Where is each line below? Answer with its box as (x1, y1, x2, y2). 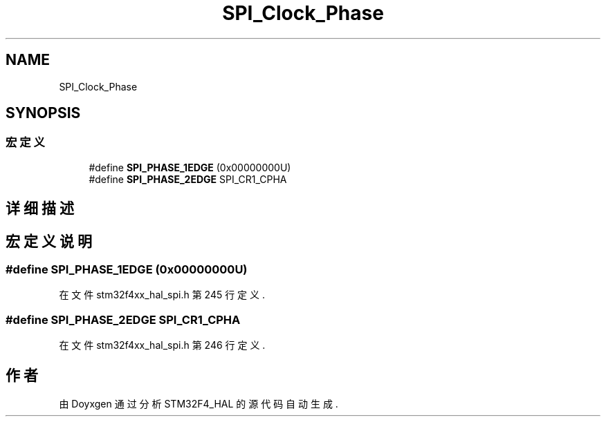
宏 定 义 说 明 (6, 232, 92, 250)
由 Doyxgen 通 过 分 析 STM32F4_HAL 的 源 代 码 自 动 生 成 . (59, 398, 338, 410)
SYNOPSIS (6, 104, 81, 122)
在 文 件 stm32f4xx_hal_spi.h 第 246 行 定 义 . (59, 339, 266, 352)
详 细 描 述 (6, 200, 74, 218)
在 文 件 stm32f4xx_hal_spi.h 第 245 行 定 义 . (59, 289, 266, 301)
